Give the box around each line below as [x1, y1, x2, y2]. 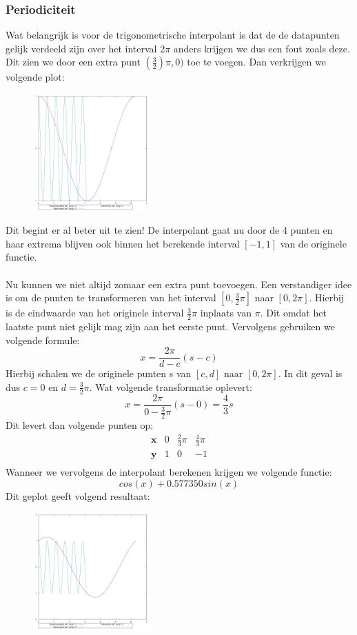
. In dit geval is [278, 366, 343, 381]
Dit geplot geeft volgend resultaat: [6, 488, 150, 503]
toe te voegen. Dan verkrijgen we [187, 54, 326, 69]
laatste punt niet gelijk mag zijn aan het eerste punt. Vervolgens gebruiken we [6, 319, 335, 333]
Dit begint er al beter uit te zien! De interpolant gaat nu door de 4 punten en [6, 223, 333, 237]
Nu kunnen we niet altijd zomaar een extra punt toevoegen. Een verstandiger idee [6, 276, 352, 291]
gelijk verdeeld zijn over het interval [6, 41, 157, 55]
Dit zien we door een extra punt [6, 54, 141, 69]
